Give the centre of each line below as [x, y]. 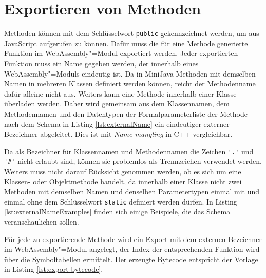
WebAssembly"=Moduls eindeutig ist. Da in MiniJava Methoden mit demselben [130, 73]
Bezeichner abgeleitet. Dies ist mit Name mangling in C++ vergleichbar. [118, 134]
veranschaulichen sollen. [42, 222]
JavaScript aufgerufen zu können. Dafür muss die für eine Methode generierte [126, 43]
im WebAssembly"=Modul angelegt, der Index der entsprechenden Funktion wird [132, 249]
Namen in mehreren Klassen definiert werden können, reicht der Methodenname [130, 84]
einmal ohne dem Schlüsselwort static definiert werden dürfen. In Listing [121, 201]
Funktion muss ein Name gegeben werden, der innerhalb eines [101, 63]
